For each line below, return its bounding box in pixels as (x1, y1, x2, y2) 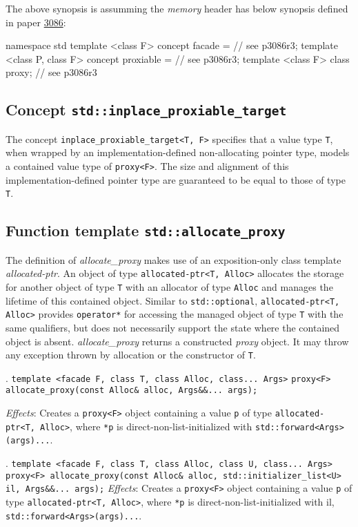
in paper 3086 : (6, 15, 66, 29)
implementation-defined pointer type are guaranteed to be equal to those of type (6, 172, 346, 186)
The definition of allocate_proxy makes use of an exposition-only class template (6, 252, 341, 267)
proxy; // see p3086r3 (6, 65, 97, 79)
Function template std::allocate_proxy (6, 220, 286, 241)
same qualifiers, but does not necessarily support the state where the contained (6, 320, 340, 334)
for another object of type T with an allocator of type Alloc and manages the (6, 279, 333, 294)
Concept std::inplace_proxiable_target (6, 99, 287, 120)
